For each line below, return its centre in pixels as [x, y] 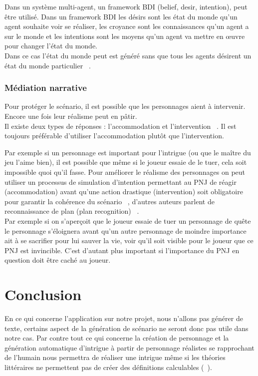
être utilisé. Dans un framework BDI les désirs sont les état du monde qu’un [121, 16]
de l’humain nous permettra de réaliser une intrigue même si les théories [115, 357]
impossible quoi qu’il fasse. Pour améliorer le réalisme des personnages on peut [125, 172]
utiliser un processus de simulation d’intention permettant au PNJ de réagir [121, 182]
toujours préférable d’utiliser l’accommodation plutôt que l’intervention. [114, 136]
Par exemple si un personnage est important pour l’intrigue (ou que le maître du [128, 152]
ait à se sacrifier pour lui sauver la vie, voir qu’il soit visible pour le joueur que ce [129, 240]
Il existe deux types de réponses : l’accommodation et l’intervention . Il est [121, 126]
